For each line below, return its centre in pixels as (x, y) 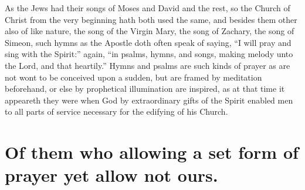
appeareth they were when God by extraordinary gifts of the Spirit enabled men (149, 100)
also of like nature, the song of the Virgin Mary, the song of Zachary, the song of (150, 31)
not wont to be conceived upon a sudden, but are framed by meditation (133, 77)
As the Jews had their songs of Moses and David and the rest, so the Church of (148, 8)
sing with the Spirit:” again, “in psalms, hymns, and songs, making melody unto (149, 54)
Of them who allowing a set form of (152, 152)
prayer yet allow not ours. (111, 175)
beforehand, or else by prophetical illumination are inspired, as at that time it (145, 89)
